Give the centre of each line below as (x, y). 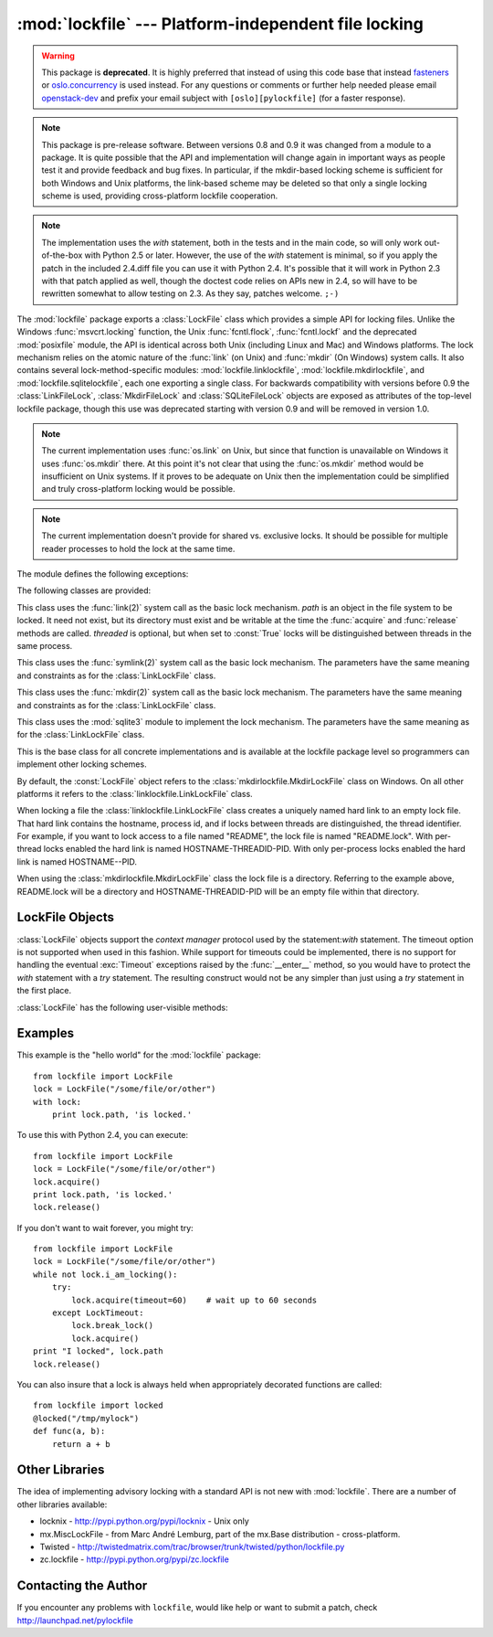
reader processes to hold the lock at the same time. (138, 548)
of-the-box (62, 255)
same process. (45, 646)
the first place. (44, 991)
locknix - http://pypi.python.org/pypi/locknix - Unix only (145, 1521)
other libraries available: (62, 1504)
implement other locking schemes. (82, 764)
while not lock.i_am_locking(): (105, 1274)
